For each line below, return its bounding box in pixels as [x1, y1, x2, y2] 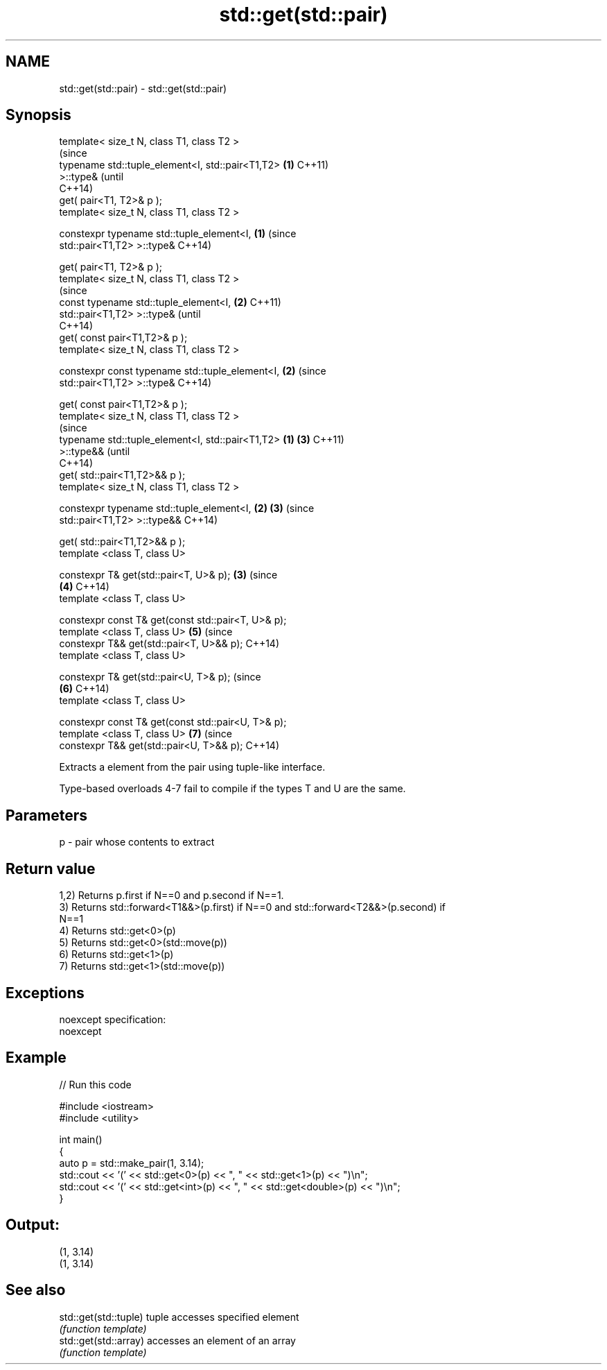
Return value [6, 859, 96, 877]
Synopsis [6, 106, 71, 124]
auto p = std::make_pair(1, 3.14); [59, 1156, 204, 1169]
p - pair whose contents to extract [59, 836, 215, 848]
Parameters [6, 806, 87, 824]
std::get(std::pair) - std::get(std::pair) [59, 82, 227, 94]
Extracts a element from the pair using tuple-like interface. [59, 761, 326, 773]
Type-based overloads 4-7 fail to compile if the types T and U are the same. [59, 782, 406, 795]
